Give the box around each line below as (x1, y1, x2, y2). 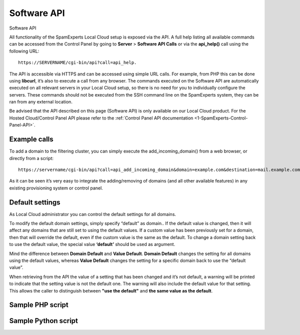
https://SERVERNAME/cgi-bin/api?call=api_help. (18, 60, 137, 65)
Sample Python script (9, 316, 78, 325)
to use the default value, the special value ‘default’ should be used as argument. (9, 241, 175, 247)
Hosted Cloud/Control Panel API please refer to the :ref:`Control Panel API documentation (9, 115, 193, 121)
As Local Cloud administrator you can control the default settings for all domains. (9, 211, 176, 217)
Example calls (9, 135, 53, 143)
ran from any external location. (9, 99, 72, 105)
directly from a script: (9, 155, 53, 161)
